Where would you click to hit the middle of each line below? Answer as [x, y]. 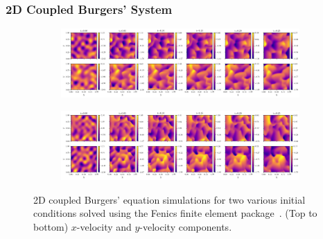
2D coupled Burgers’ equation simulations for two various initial [169, 199]
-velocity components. [186, 226]
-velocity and [104, 226]
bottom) [51, 226]
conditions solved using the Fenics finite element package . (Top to [175, 213]
